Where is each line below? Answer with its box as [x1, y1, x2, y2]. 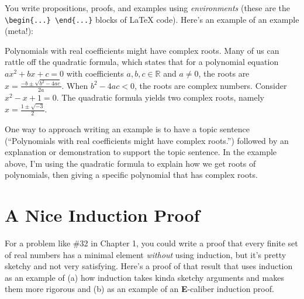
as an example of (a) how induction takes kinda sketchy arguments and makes [5, 271, 284, 283]
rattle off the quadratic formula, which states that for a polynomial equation [5, 56, 279, 68]
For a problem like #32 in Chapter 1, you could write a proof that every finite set [5, 237, 298, 249]
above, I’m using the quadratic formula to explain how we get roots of [5, 157, 256, 169]
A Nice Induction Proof [5, 203, 200, 227]
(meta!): [5, 25, 33, 37]
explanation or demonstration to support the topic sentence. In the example [5, 146, 277, 158]
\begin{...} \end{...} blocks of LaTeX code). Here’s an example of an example [5, 13, 299, 25]
